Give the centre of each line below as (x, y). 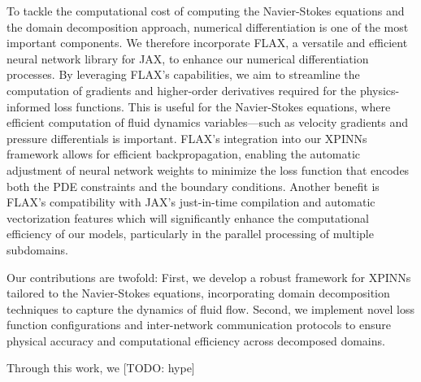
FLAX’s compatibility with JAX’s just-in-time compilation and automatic (191, 202)
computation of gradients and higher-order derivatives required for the (182, 90)
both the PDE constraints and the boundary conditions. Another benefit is (193, 186)
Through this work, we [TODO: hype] (101, 368)
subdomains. (38, 249)
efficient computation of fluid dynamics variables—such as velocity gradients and (207, 122)
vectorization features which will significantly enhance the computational (188, 217)
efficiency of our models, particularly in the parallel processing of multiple (190, 234)
